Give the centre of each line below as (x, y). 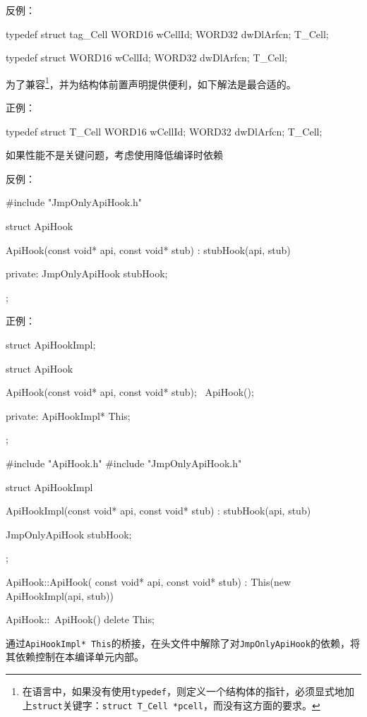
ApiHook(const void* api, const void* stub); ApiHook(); (130, 392)
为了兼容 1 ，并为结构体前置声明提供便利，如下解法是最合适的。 (151, 83)
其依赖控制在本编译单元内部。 (75, 657)
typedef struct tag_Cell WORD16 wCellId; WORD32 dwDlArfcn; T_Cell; (167, 34)
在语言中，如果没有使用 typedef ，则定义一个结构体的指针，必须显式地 (183, 691)
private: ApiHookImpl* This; (68, 415)
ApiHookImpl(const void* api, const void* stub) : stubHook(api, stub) (158, 511)
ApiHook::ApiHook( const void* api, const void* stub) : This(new (149, 581)
